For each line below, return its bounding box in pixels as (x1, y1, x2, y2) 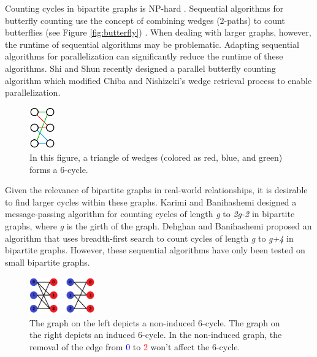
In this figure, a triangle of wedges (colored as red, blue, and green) (29, 151, 283, 164)
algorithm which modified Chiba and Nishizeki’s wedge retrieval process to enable (5, 74, 312, 86)
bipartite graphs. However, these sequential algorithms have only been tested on (5, 244, 305, 256)
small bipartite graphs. (5, 255, 90, 268)
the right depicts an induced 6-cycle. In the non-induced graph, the (29, 328, 282, 341)
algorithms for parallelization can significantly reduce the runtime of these (5, 50, 283, 63)
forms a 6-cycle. (29, 163, 88, 175)
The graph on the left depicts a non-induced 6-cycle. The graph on (29, 316, 280, 329)
